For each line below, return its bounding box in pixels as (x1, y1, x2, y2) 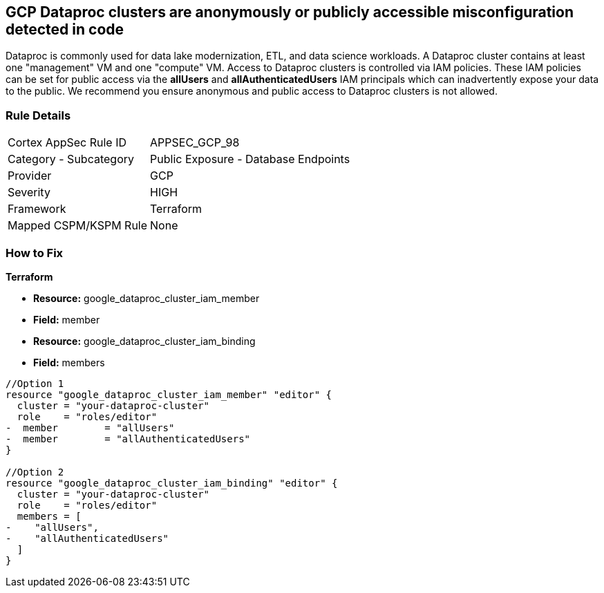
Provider (8, 169, 52, 183)
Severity (8, 185, 50, 200)
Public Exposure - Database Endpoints (150, 152, 350, 167)
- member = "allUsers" (6, 422, 175, 433)
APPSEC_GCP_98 (150, 135, 240, 150)
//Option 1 (6, 377, 64, 389)
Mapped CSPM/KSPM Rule (8, 218, 148, 233)
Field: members (33, 356, 105, 368)
